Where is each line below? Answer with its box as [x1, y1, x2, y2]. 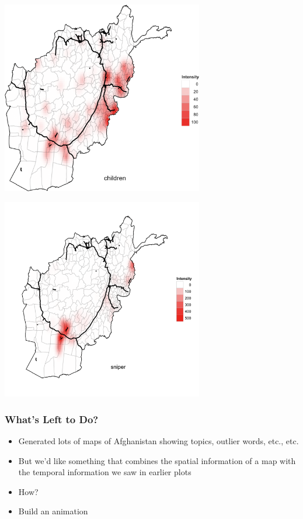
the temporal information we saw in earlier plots [18, 466, 191, 478]
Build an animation [18, 505, 88, 517]
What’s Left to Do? [5, 411, 99, 426]
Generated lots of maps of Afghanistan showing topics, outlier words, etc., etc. [18, 434, 299, 447]
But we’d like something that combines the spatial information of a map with [18, 454, 296, 466]
